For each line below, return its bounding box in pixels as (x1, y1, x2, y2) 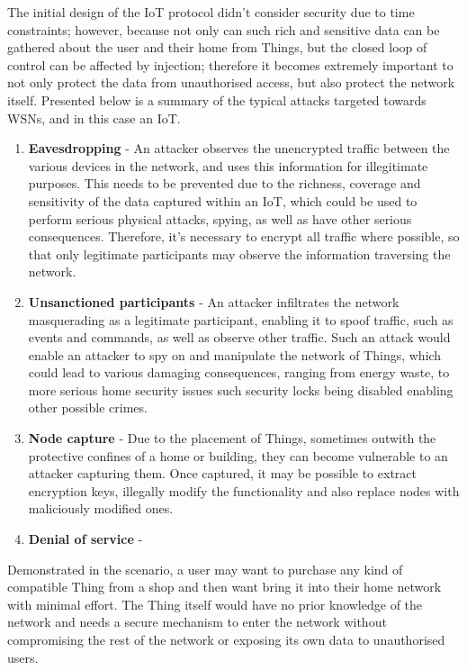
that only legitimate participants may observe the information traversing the (28, 244, 451, 263)
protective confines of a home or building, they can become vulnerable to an (28, 446, 448, 465)
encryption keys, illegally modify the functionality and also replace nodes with (28, 481, 460, 500)
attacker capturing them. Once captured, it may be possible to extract (28, 464, 417, 483)
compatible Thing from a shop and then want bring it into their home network (7, 577, 442, 596)
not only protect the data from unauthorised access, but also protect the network (7, 73, 455, 92)
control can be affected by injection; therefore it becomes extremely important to (7, 55, 454, 74)
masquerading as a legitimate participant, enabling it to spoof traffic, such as (28, 310, 454, 329)
